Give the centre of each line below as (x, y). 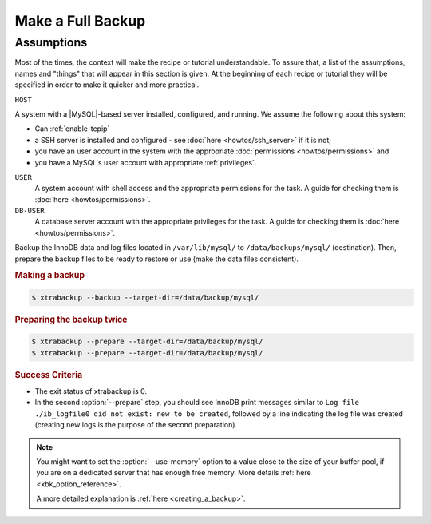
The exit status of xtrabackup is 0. (91, 391)
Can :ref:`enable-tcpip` (72, 129)
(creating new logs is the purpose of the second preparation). (136, 425)
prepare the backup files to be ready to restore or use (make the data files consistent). (157, 259)
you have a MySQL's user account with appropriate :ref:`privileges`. (146, 162)
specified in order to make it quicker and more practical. (107, 85)
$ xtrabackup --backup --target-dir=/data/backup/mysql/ (145, 297)
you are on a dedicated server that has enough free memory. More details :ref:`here (174, 473)
